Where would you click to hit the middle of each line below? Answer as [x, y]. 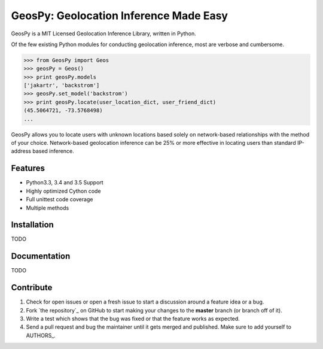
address [21, 151]
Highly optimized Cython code [63, 191]
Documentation [41, 257]
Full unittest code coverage [60, 199]
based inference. [53, 151]
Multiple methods [48, 208]
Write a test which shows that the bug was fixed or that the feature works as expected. [133, 318]
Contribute [32, 288]
